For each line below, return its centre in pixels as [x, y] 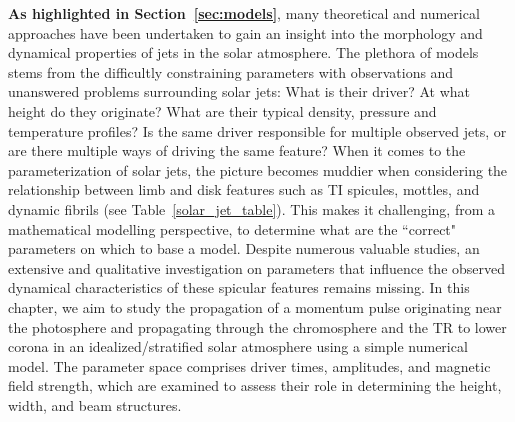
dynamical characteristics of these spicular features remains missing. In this [239, 287]
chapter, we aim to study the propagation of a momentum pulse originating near [255, 306]
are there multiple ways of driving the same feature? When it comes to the [237, 150]
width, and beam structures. [95, 404]
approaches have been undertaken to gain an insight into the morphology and [245, 32]
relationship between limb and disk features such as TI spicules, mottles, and [244, 189]
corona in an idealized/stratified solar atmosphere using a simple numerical [238, 346]
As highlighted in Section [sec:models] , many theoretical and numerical [244, 13]
